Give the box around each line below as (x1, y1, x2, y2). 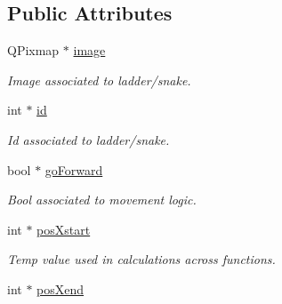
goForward (44, 160, 103, 179)
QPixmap (7, 41, 60, 60)
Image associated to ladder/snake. (7, 70, 191, 89)
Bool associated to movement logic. (7, 190, 197, 209)
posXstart (36, 220, 91, 238)
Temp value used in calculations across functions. (7, 250, 276, 268)
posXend (36, 279, 85, 298)
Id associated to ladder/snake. (7, 130, 170, 148)
